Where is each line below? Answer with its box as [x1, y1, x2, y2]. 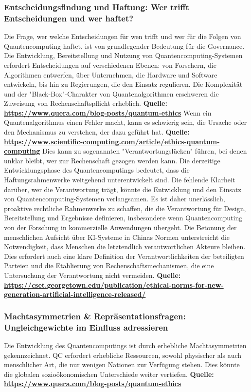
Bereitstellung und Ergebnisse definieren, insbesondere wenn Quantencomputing [4, 213, 243, 223]
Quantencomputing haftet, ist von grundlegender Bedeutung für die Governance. [4, 40, 245, 51]
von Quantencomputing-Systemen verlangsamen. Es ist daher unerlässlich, [4, 194, 225, 204]
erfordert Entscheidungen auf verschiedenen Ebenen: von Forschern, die [4, 59, 217, 70]
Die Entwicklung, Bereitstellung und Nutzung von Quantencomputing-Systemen [4, 50, 243, 60]
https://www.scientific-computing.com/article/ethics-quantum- [4, 136, 220, 146]
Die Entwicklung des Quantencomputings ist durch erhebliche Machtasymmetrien [4, 340, 247, 350]
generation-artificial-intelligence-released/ [4, 289, 146, 299]
